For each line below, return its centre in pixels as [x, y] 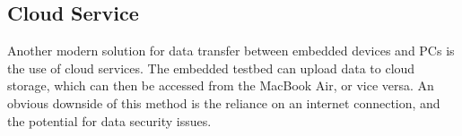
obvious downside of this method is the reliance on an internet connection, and [224, 102]
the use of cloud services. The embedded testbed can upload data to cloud [211, 68]
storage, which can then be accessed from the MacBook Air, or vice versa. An [221, 85]
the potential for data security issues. [109, 120]
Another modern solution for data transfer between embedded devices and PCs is [231, 51]
